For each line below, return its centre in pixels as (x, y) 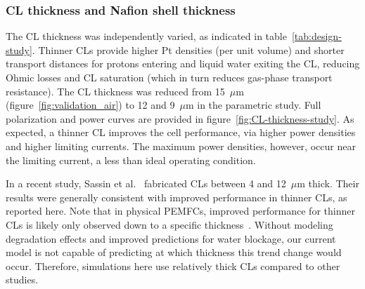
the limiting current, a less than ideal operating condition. (131, 160)
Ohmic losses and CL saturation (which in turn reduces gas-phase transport (169, 77)
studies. (22, 280)
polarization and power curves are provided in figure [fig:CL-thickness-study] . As (180, 118)
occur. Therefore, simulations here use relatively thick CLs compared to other (173, 266)
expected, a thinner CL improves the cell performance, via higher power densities (181, 132)
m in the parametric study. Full (253, 105)
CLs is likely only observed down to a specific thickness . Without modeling (169, 224)
